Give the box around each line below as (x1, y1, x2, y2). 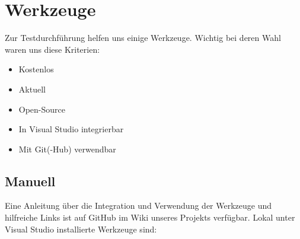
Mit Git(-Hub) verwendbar (18, 142, 116, 155)
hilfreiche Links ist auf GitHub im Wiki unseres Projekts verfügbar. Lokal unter (5, 211, 295, 224)
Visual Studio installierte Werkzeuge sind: (5, 222, 157, 235)
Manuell (5, 171, 56, 190)
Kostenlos (18, 63, 54, 75)
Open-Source (18, 103, 66, 115)
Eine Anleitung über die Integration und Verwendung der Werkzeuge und (5, 199, 272, 212)
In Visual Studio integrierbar (18, 123, 124, 135)
